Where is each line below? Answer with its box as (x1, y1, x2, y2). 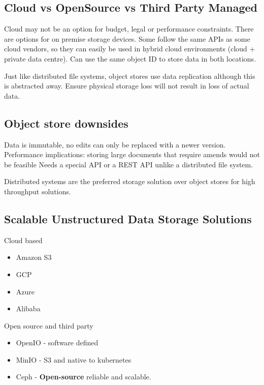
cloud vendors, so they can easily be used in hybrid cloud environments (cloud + (4, 43, 255, 54)
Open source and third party (4, 320, 93, 331)
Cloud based (4, 234, 43, 245)
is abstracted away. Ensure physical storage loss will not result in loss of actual (4, 80, 249, 91)
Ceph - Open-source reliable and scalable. (16, 371, 151, 382)
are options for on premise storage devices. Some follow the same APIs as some (4, 33, 250, 44)
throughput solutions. (4, 186, 71, 196)
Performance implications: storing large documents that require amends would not (4, 149, 260, 160)
